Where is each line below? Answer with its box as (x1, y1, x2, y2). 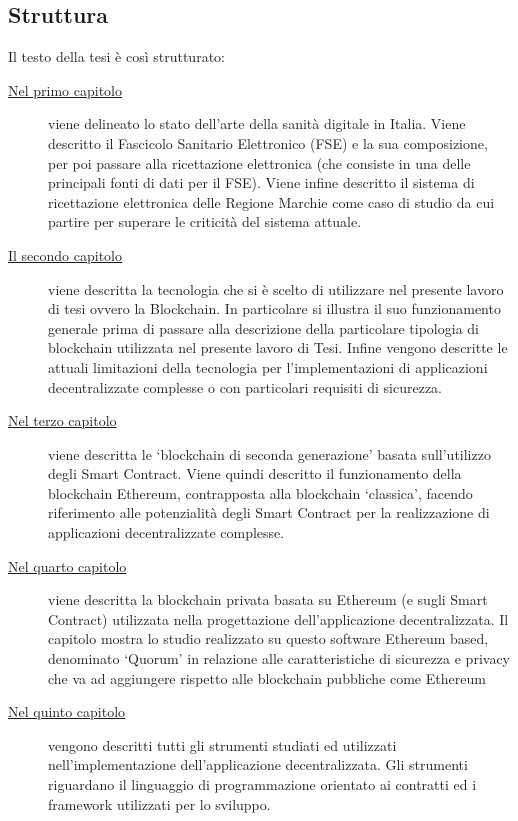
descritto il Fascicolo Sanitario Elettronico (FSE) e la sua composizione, (48, 132, 488, 153)
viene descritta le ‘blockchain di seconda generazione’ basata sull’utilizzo (48, 443, 491, 464)
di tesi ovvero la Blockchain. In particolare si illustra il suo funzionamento (48, 298, 501, 319)
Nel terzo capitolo (8, 410, 117, 431)
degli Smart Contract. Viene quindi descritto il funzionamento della (48, 463, 462, 484)
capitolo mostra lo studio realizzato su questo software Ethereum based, (48, 628, 489, 649)
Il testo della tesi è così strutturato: (8, 46, 225, 67)
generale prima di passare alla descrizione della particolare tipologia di (48, 317, 479, 338)
